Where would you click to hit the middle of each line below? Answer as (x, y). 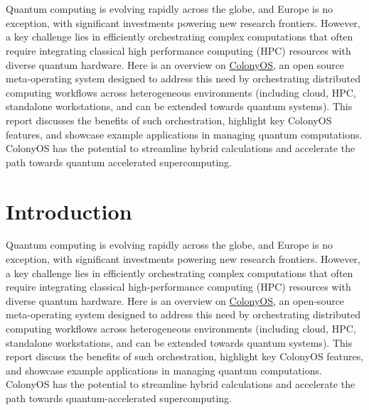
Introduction (69, 211)
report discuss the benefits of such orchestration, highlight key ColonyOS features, (185, 356)
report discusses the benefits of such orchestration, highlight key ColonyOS (169, 120)
